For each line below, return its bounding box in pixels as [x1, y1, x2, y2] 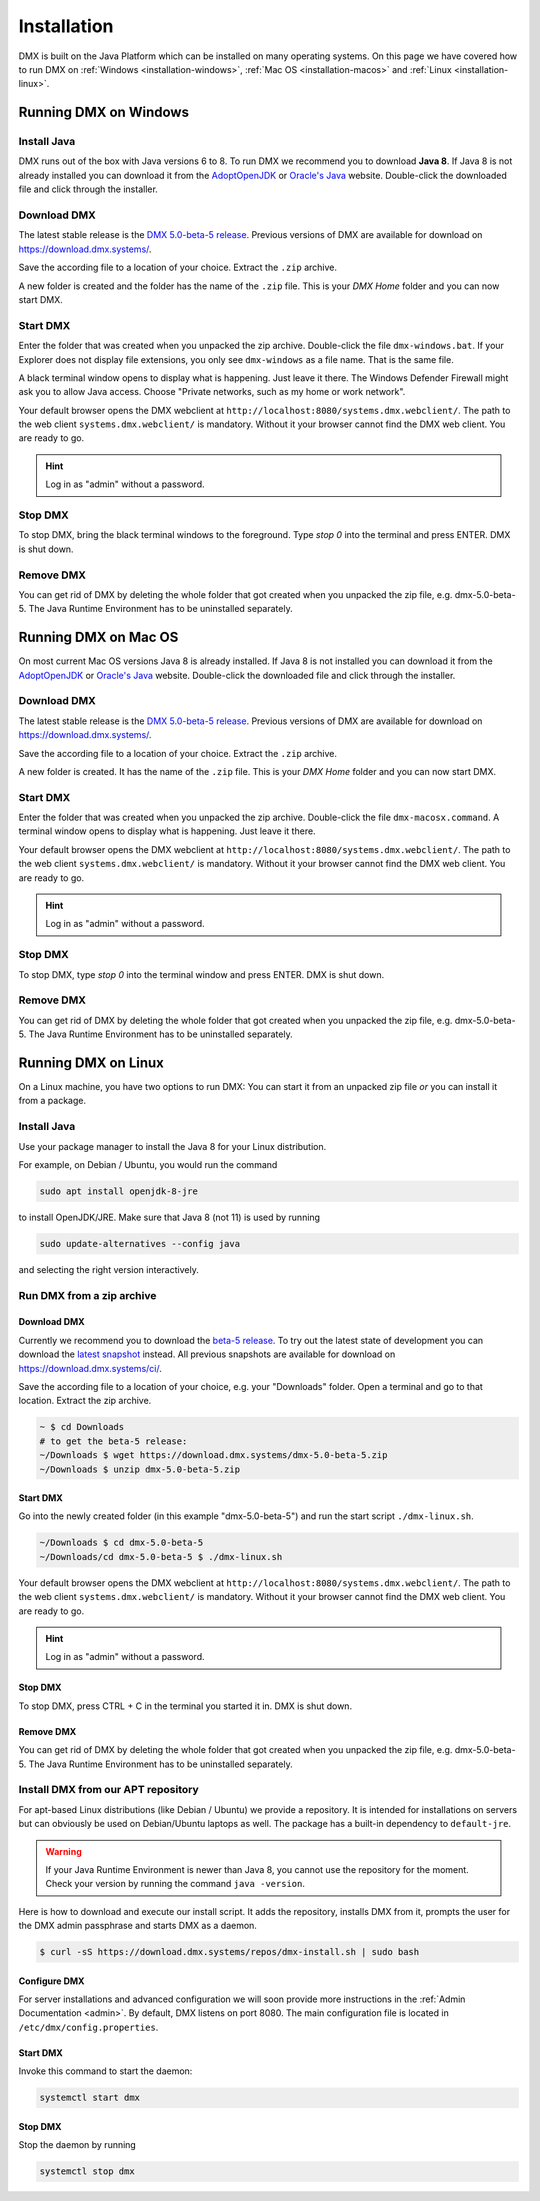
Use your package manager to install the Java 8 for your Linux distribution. [18, 1140, 327, 1152]
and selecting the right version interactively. [18, 1263, 199, 1275]
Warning [45, 1845, 82, 1857]
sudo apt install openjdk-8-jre [39, 1185, 199, 1197]
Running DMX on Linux [18, 1054, 165, 1071]
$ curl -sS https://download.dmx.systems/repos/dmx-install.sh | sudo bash [39, 1946, 420, 1958]
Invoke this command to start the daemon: [18, 2065, 193, 2077]
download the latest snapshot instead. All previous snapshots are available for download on [18, 1348, 396, 1360]
